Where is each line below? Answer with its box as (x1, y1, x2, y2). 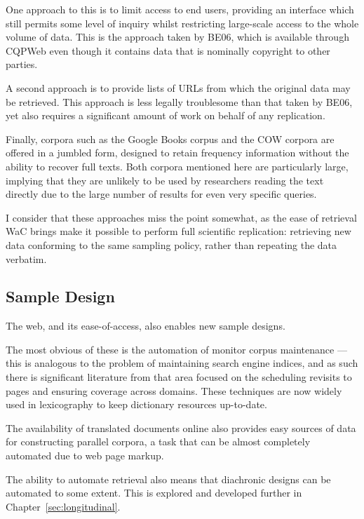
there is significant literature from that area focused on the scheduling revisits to (6, 370, 352, 384)
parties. (6, 57, 38, 72)
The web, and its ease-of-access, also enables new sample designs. (6, 318, 285, 333)
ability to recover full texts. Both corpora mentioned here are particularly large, (6, 159, 349, 173)
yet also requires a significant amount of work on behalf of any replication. (6, 108, 325, 123)
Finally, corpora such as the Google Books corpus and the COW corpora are (6, 131, 335, 146)
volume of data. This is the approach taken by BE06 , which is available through (6, 29, 349, 44)
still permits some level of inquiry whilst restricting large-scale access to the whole (6, 15, 359, 30)
